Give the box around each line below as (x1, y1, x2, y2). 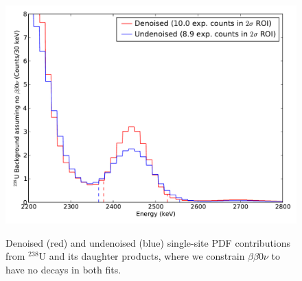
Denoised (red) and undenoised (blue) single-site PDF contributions (5, 235, 291, 249)
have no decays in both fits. (5, 262, 121, 276)
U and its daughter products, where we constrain (38, 249, 245, 263)
